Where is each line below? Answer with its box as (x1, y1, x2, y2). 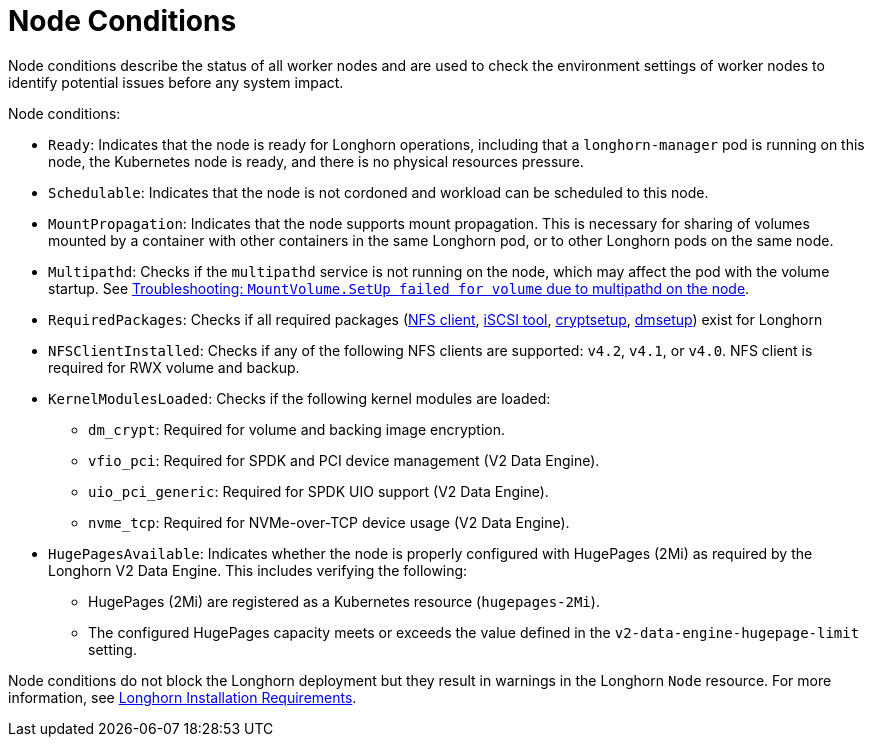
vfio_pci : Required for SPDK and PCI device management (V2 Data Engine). (88, 451, 600, 469)
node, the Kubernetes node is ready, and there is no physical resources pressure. (48, 152, 584, 170)
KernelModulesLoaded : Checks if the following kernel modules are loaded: (48, 389, 551, 407)
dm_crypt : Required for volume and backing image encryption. (88, 420, 506, 438)
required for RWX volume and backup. (48, 358, 300, 376)
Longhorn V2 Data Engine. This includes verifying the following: (48, 561, 468, 579)
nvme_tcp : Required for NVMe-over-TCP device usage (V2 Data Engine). (88, 513, 570, 531)
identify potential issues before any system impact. (8, 73, 344, 91)
